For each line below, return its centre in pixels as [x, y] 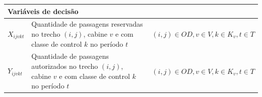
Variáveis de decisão [43, 11]
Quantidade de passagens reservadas [87, 24]
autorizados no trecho [65, 66]
